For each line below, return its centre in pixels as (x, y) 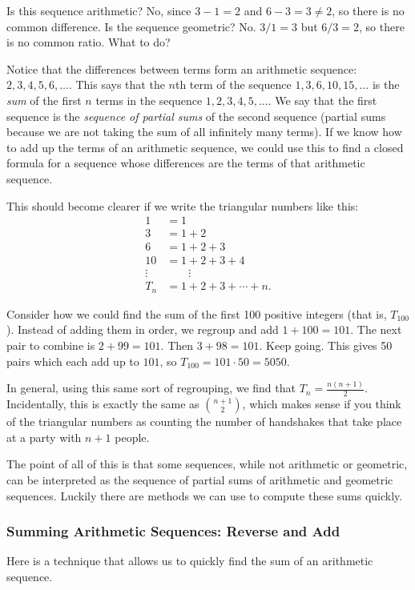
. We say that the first (322, 100)
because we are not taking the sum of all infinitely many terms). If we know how (204, 132)
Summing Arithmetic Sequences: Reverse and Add (173, 531)
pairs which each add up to (73, 361)
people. (132, 437)
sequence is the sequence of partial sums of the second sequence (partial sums (196, 116)
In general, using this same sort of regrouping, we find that (151, 388)
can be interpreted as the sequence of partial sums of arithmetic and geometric (200, 480)
